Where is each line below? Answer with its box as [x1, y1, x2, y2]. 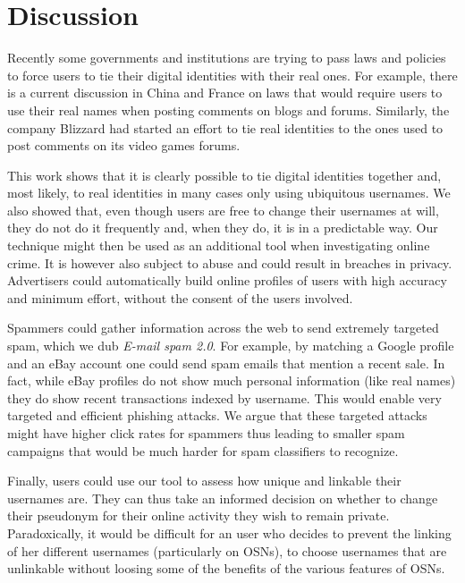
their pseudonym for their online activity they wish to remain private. [7, 506, 390, 525]
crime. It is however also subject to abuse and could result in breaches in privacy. [7, 253, 452, 272]
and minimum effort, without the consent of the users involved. [7, 288, 353, 307]
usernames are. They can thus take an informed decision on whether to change [7, 488, 438, 507]
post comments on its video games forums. [7, 136, 241, 155]
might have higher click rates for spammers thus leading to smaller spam [7, 424, 405, 442]
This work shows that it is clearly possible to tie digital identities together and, [7, 165, 442, 184]
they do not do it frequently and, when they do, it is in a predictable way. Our [7, 218, 438, 237]
